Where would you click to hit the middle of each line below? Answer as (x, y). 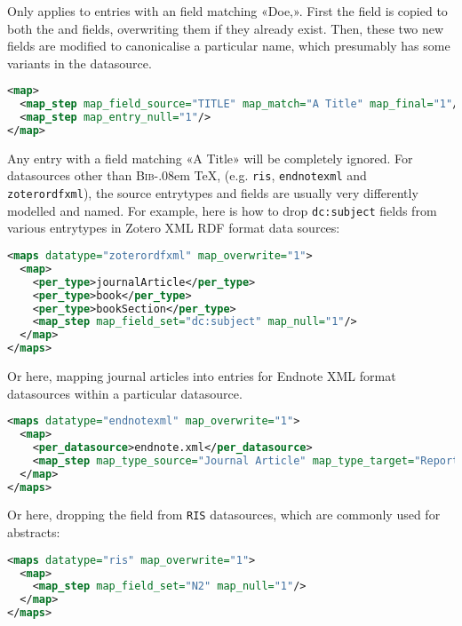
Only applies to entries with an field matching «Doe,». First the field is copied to (227, 11)
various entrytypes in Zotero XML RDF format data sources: (174, 228)
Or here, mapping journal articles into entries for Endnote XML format (202, 376)
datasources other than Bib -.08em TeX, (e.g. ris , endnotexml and (187, 175)
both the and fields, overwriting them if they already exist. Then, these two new (226, 28)
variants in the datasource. (80, 63)
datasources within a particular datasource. (125, 393)
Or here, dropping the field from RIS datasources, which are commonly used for (224, 515)
